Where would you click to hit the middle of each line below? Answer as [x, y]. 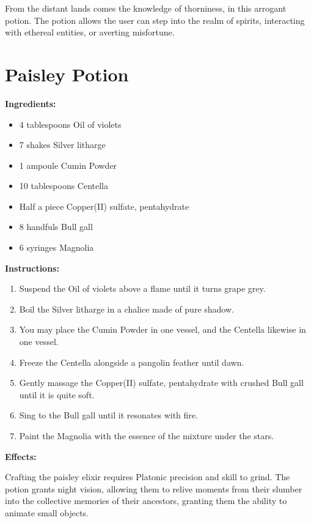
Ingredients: [31, 103]
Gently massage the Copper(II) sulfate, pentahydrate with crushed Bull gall [161, 383]
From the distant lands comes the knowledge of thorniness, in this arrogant [146, 8]
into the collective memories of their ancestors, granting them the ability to [146, 501]
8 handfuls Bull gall [56, 227]
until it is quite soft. [57, 394]
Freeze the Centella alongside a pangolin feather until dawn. [132, 362]
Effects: [21, 456]
